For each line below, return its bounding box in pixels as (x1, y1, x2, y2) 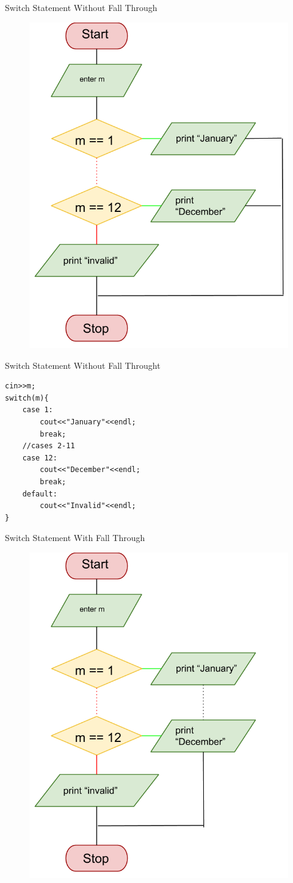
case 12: (22, 453, 57, 462)
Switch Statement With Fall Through (5, 531, 145, 544)
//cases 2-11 (22, 442, 75, 451)
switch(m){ (5, 393, 49, 402)
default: (22, 489, 57, 498)
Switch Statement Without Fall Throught (5, 358, 161, 371)
